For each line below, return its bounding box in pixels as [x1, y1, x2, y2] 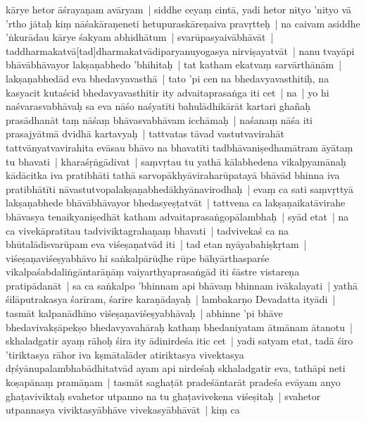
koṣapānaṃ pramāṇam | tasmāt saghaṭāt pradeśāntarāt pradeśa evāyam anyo [6, 375, 341, 390]
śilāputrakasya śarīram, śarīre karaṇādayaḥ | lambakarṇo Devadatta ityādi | [6, 292, 336, 306]
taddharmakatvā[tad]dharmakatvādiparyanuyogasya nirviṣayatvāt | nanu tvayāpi [6, 43, 355, 58]
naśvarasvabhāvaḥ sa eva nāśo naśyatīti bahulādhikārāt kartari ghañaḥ [6, 99, 311, 113]
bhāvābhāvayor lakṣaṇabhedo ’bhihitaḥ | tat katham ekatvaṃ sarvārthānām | [6, 57, 342, 72]
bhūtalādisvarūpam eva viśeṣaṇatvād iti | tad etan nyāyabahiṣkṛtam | [6, 237, 307, 252]
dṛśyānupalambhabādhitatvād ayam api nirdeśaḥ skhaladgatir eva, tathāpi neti [6, 361, 346, 376]
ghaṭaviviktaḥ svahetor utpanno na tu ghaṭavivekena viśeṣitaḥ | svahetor [6, 388, 321, 403]
